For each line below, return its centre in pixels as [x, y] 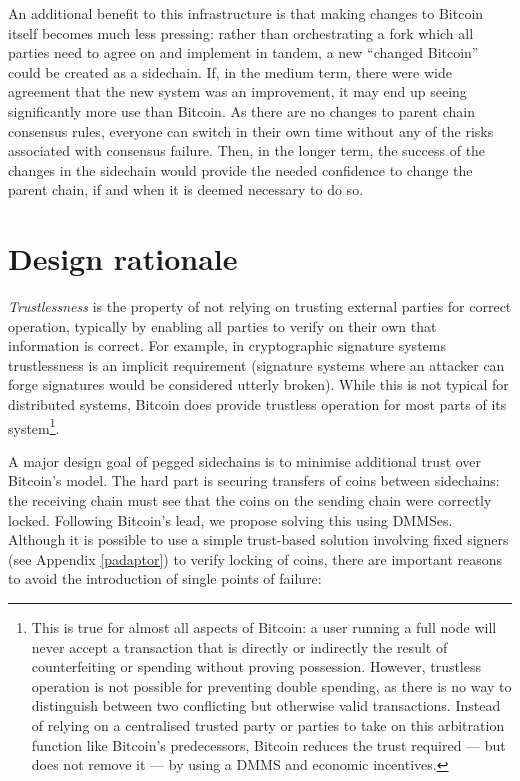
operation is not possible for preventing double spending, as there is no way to [271, 685]
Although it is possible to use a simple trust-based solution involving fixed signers [258, 539]
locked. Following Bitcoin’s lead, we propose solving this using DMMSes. [230, 519]
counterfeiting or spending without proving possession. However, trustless [256, 666]
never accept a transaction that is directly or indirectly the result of [239, 646]
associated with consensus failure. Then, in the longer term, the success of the [247, 150]
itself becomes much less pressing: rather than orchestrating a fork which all [241, 32]
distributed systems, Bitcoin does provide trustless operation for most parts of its [257, 404]
